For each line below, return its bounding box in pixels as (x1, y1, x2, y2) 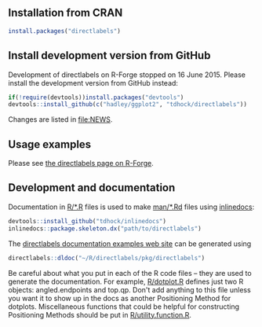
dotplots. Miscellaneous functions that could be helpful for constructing (8, 302, 240, 311)
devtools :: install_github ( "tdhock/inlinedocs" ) (8, 217, 167, 225)
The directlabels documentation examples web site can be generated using (8, 239, 252, 248)
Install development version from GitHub (8, 49, 211, 62)
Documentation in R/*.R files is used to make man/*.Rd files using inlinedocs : (8, 202, 255, 211)
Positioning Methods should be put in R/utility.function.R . (8, 310, 192, 319)
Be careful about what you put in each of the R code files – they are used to (8, 268, 253, 277)
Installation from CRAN (8, 6, 123, 20)
